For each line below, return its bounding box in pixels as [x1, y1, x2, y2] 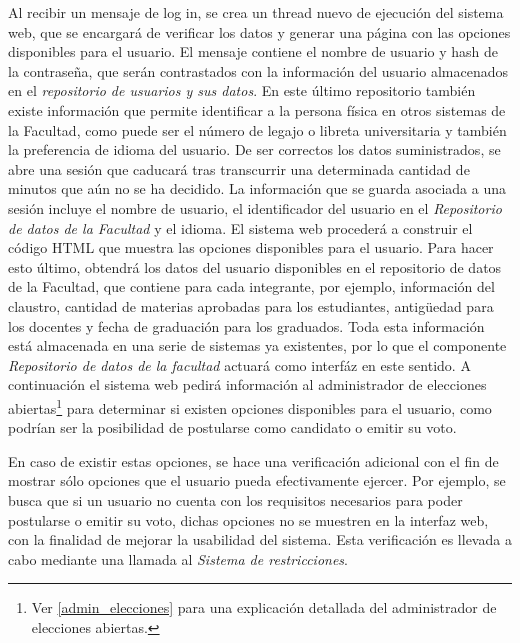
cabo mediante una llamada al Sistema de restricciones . [8, 548, 348, 569]
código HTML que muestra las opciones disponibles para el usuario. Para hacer [8, 237, 494, 258]
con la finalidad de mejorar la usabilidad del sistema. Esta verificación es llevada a [8, 529, 512, 550]
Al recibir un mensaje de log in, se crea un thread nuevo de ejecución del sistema [8, 2, 504, 22]
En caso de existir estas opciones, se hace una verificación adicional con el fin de [8, 450, 499, 471]
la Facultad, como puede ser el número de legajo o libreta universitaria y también [8, 119, 507, 140]
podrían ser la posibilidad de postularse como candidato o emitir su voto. [8, 417, 457, 438]
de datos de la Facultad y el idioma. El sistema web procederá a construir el [8, 217, 473, 238]
